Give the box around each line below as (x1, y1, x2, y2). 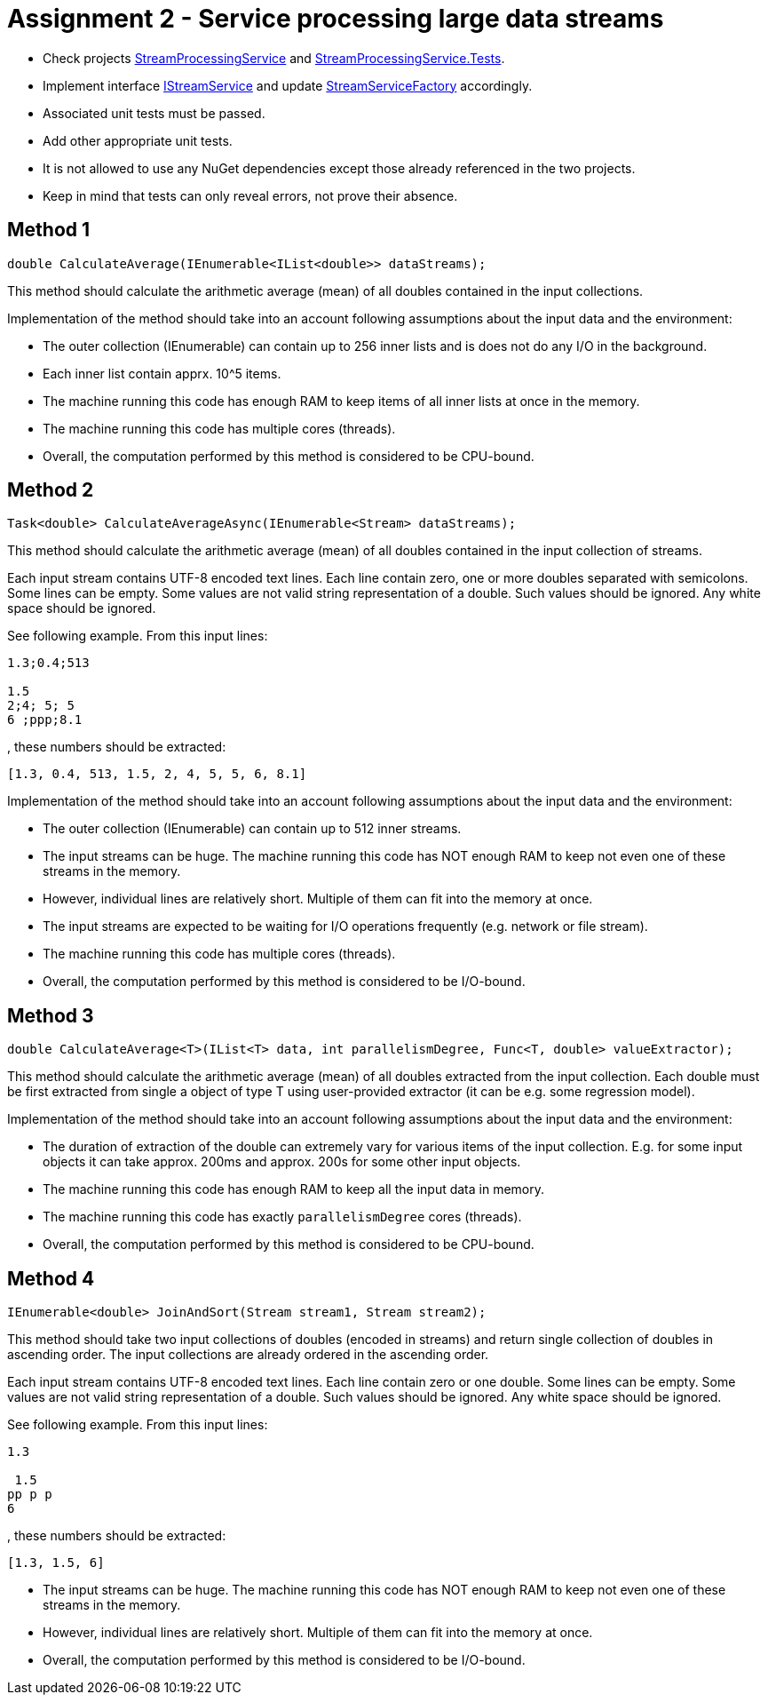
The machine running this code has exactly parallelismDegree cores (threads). (43, 1209, 522, 1225)
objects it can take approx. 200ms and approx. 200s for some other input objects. (43, 1154, 521, 1170)
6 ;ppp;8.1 (7, 712, 83, 728)
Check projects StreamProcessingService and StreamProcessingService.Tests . (43, 50, 505, 66)
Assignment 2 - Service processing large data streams (7, 4, 664, 34)
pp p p (7, 1487, 52, 1502)
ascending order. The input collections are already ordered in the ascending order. (7, 1347, 489, 1363)
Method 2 (7, 479, 94, 502)
